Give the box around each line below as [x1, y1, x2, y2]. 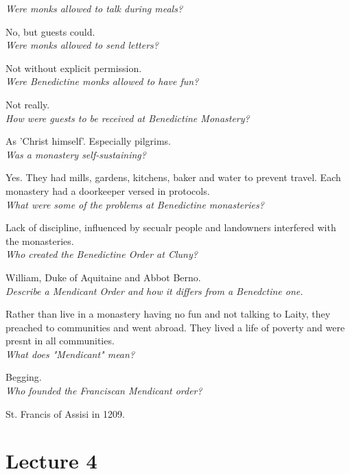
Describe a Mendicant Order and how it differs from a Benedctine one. [5, 283, 303, 298]
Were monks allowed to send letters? [5, 38, 159, 52]
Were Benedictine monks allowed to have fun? [5, 74, 199, 88]
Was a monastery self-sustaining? [5, 147, 146, 161]
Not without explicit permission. [5, 60, 142, 75]
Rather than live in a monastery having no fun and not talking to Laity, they [5, 307, 331, 321]
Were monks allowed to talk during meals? [5, 1, 183, 15]
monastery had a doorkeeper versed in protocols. [5, 183, 210, 198]
